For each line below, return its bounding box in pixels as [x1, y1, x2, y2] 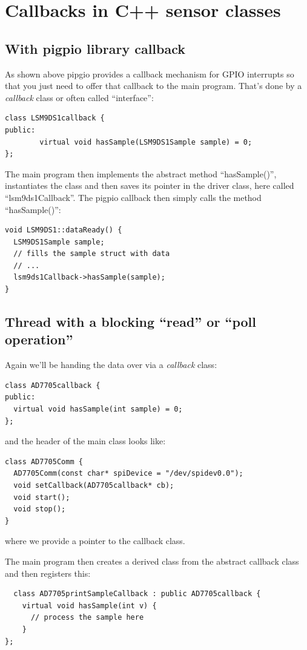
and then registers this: [5, 566, 91, 579]
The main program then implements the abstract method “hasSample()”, [5, 167, 277, 180]
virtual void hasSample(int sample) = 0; [13, 405, 183, 414]
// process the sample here [30, 613, 144, 622]
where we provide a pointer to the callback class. [5, 534, 185, 547]
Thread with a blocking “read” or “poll [5, 312, 256, 331]
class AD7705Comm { [5, 457, 83, 466]
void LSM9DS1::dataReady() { [5, 226, 122, 235]
